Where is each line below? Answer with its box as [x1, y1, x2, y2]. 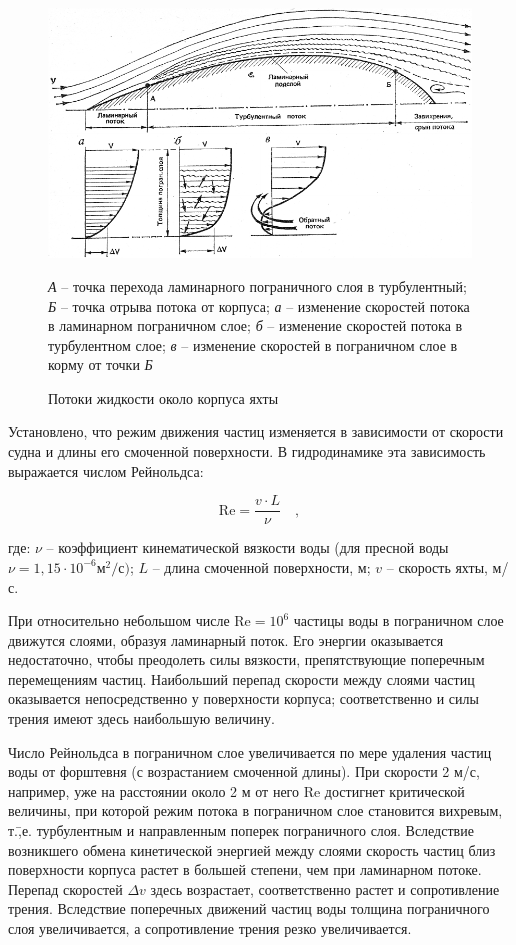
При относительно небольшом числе [8, 610, 230, 631]
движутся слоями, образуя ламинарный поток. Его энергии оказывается [8, 629, 444, 650]
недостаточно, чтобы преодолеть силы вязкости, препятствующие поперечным [8, 649, 485, 670]
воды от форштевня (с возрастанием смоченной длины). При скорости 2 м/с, [8, 761, 480, 782]
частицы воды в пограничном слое [293, 610, 504, 631]
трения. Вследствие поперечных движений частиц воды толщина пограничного [8, 898, 490, 919]
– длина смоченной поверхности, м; [152, 556, 371, 577]
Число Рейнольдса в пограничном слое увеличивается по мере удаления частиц [8, 741, 492, 762]
